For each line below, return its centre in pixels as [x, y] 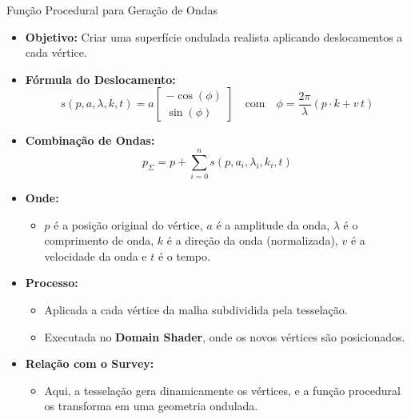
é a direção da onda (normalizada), [252, 240]
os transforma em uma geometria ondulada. [151, 406]
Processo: [52, 283]
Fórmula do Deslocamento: [100, 79]
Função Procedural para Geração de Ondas [112, 10]
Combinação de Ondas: [90, 140]
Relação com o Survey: [90, 363]
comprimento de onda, [99, 240]
